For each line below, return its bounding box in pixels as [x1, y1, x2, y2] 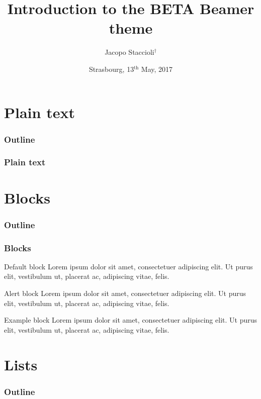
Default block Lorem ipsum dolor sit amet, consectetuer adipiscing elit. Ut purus [4, 261, 253, 271]
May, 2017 [141, 63, 173, 74]
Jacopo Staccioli [105, 47, 154, 57]
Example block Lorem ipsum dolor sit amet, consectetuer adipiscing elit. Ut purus [4, 315, 257, 325]
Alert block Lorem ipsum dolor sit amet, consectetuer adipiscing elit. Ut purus [4, 288, 246, 298]
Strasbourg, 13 [89, 63, 134, 74]
